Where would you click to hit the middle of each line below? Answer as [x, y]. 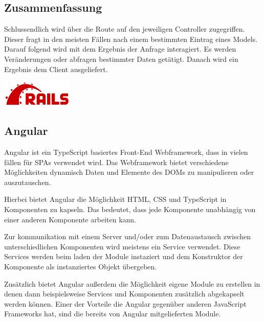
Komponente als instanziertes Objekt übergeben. [81, 266]
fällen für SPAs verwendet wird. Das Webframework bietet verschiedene [116, 162]
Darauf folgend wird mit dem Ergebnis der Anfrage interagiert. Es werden [120, 49]
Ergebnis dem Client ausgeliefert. [56, 69]
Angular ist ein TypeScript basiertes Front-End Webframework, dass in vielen [126, 152]
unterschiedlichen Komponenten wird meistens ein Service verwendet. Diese [122, 246]
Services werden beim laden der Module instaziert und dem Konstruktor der [124, 256]
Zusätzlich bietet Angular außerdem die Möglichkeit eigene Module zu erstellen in [132, 283]
